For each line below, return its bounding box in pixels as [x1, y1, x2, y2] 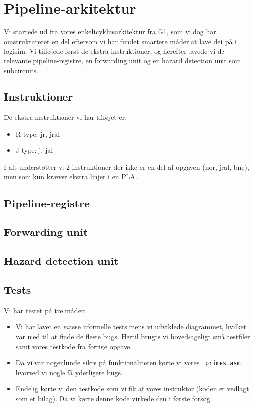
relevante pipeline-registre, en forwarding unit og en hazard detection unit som [4, 55, 241, 65]
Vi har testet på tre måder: [4, 305, 86, 315]
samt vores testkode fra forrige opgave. [15, 341, 132, 351]
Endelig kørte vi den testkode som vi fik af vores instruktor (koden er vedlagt [15, 383, 249, 394]
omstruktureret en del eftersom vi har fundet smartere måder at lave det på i [4, 36, 237, 46]
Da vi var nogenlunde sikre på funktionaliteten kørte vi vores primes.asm [15, 357, 241, 368]
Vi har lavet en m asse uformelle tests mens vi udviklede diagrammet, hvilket [15, 321, 247, 332]
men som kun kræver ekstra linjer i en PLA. [4, 171, 137, 181]
